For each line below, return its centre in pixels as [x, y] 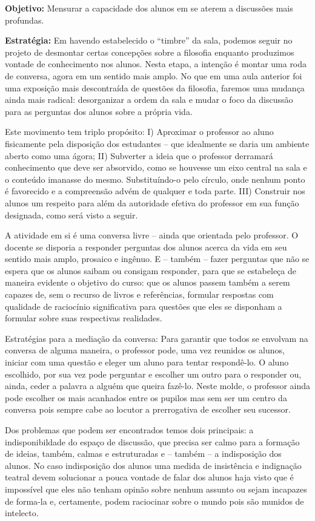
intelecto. [22, 513]
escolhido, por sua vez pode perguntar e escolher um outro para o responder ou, [153, 374]
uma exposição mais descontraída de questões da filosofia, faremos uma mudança [155, 87]
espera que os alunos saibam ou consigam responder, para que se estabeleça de [151, 270]
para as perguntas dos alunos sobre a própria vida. [99, 111]
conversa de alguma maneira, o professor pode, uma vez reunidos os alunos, [145, 350]
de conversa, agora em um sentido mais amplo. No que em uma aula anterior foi [154, 75]
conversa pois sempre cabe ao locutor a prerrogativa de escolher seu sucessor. [148, 409]
